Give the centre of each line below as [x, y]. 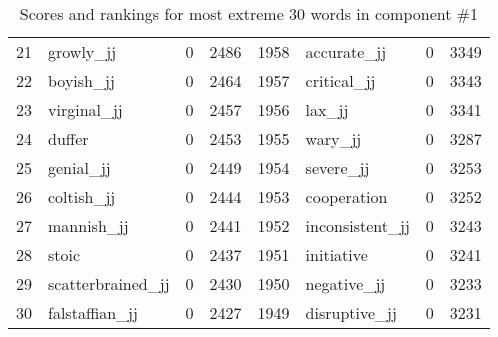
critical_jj [340, 80]
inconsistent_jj [357, 225]
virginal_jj [85, 109]
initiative [336, 254]
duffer [68, 138]
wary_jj [333, 138]
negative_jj [345, 283]
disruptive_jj [351, 312]
